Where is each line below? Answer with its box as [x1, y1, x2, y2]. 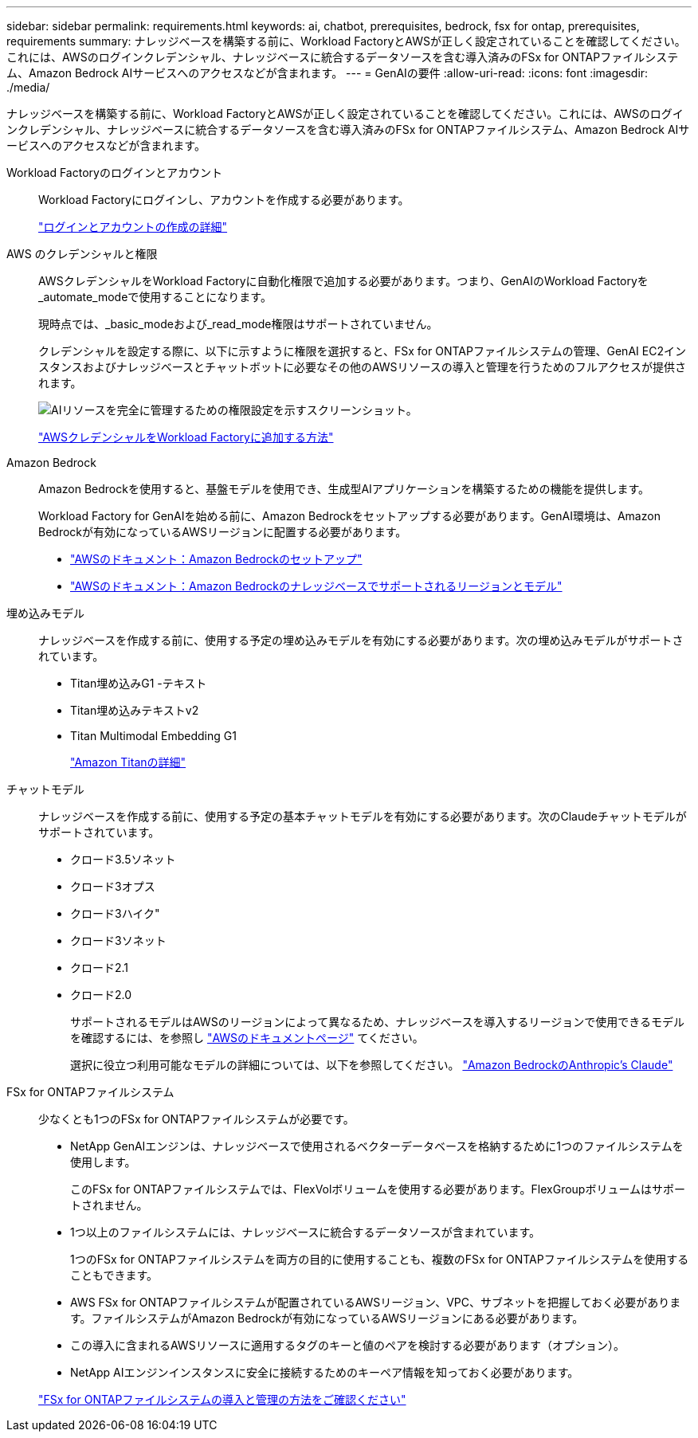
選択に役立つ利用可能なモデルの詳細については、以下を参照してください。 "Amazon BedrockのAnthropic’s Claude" [70, 1058, 673, 1072]
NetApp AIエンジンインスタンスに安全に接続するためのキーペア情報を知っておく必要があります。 [70, 1366, 579, 1379]
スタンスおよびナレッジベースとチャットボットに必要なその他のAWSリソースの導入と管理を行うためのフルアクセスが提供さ [38, 360, 687, 374]
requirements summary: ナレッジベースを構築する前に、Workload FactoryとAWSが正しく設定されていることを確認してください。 [6, 34, 686, 48]
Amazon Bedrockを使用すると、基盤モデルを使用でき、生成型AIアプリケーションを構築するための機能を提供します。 [38, 482, 650, 496]
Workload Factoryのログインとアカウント [6, 166, 222, 179]
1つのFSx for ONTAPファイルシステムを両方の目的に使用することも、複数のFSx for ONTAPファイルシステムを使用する [70, 1252, 689, 1266]
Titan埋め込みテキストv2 [70, 703, 199, 717]
